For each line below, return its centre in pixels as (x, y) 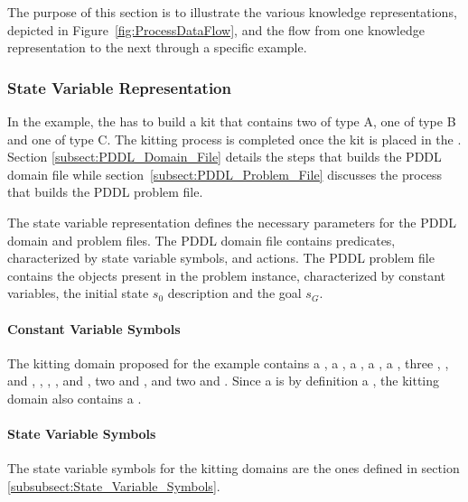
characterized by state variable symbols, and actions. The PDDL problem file (221, 258)
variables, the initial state (78, 293)
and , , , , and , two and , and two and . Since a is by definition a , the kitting (224, 381)
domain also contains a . (75, 398)
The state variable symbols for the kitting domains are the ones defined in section (234, 468)
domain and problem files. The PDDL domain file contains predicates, (201, 240)
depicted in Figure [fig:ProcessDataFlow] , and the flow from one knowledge (216, 29)
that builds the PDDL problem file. (105, 192)
